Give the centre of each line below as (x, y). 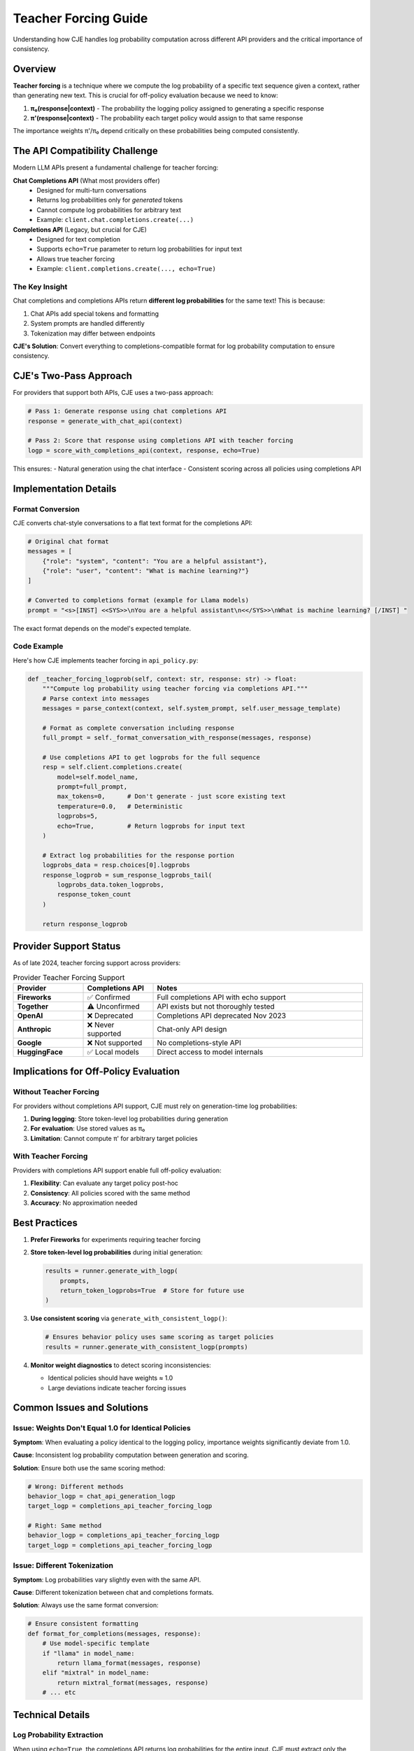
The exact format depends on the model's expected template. (102, 628)
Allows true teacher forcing (76, 258)
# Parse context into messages (96, 698)
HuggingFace (40, 1052)
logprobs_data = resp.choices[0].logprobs (116, 865)
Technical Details (51, 1715)
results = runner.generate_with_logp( (112, 1271)
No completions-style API (199, 1042)
